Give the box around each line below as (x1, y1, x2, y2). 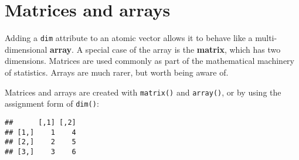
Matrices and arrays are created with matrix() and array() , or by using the (5, 86, 281, 98)
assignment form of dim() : (5, 97, 99, 110)
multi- (255, 32, 277, 44)
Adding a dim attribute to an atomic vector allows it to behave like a (5, 32, 253, 44)
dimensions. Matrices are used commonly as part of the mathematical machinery (5, 55, 295, 67)
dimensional (5, 43, 47, 55)
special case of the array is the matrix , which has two (85, 43, 281, 55)
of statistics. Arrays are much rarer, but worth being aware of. (5, 66, 229, 78)
